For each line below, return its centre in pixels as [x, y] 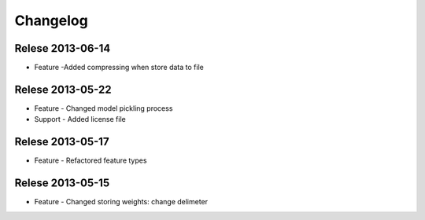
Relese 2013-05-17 [62, 142]
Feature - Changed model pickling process [103, 108]
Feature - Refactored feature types [91, 160]
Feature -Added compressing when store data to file [119, 68]
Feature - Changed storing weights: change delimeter [121, 202]
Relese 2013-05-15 [62, 183]
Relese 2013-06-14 [63, 48]
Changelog [51, 20]
